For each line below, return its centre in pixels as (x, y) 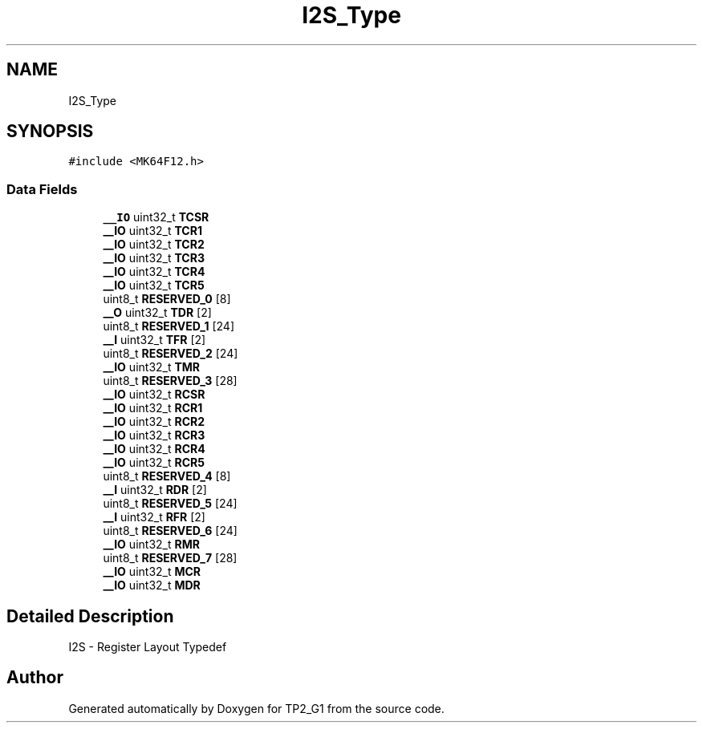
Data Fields (42, 189)
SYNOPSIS (50, 132)
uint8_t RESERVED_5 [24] (170, 504)
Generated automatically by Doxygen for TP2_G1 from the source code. (256, 708)
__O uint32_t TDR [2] (157, 313)
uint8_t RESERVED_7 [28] (170, 558)
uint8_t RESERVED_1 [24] (169, 326)
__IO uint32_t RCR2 (154, 422)
